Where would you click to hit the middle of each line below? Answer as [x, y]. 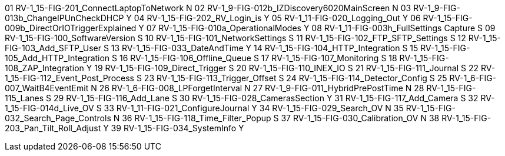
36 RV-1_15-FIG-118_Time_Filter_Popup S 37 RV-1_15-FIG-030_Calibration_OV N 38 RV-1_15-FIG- [307, 118]
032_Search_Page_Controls [58, 118]
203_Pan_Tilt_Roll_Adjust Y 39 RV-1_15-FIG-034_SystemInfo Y [124, 128]
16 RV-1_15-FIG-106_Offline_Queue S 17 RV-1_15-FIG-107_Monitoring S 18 [258, 58]
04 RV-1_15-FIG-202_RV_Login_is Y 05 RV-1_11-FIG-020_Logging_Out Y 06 [277, 18]
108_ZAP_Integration [44, 68]
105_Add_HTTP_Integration [57, 58]
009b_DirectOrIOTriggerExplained [71, 28]
